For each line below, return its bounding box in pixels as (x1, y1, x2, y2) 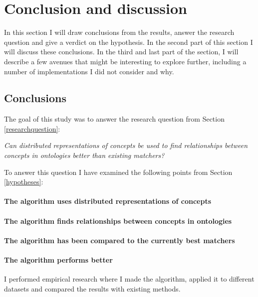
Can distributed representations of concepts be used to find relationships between (4, 140, 248, 150)
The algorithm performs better (4, 255, 113, 265)
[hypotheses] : (4, 176, 43, 187)
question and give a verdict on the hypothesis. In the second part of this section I (4, 36, 253, 47)
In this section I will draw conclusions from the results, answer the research (4, 27, 235, 37)
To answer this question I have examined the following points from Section (4, 166, 233, 177)
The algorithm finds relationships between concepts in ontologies (4, 215, 232, 226)
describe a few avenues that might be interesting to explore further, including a (4, 56, 247, 66)
